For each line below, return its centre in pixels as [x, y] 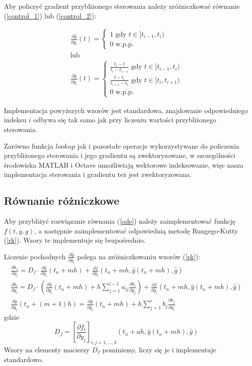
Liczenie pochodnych [35, 256]
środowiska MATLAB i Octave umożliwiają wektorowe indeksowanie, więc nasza [124, 164]
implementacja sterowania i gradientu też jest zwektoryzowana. [98, 174]
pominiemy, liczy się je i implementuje [159, 349]
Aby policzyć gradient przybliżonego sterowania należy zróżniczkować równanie [122, 6]
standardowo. [24, 359]
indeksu [15, 120]
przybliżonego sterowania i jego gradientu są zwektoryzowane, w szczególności [120, 155]
